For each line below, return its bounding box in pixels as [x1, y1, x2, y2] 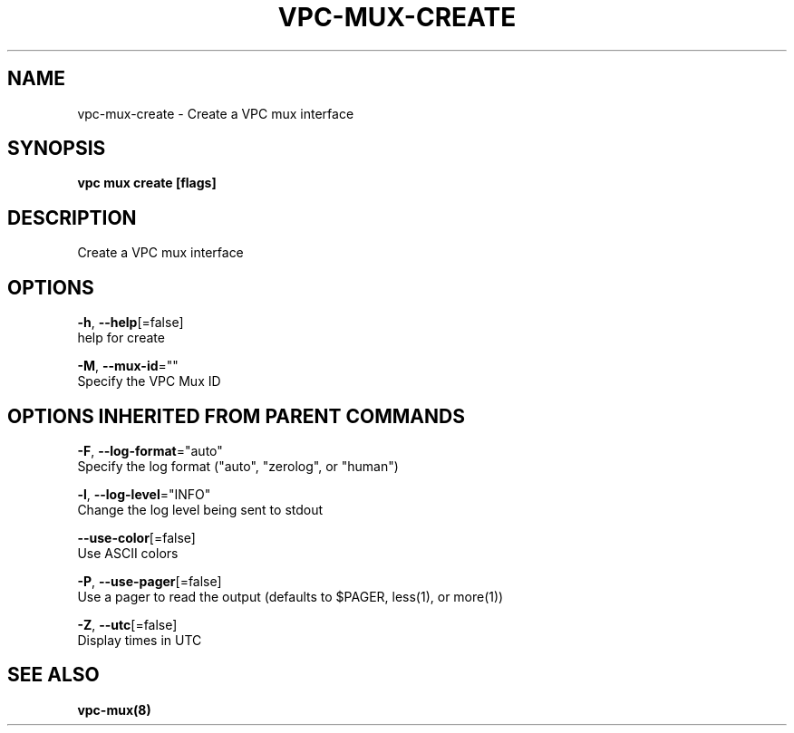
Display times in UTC [77, 632, 202, 648]
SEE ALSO [7, 663, 100, 687]
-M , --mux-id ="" [77, 358, 179, 374]
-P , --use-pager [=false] [77, 573, 222, 589]
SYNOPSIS [7, 137, 106, 160]
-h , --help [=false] [77, 314, 184, 331]
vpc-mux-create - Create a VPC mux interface [77, 105, 354, 121]
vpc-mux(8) [77, 701, 151, 718]
